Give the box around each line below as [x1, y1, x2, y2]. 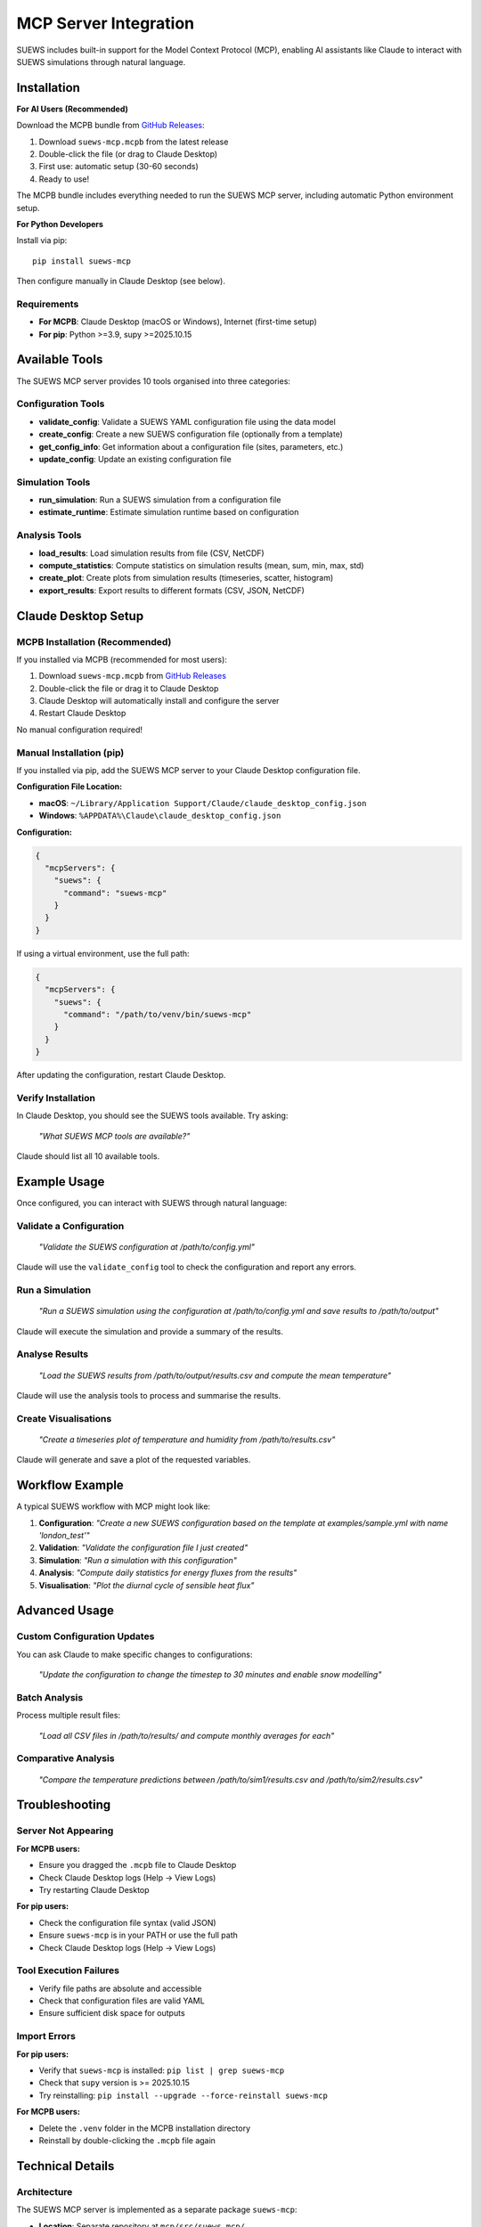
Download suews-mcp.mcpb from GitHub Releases [38, 671, 227, 681]
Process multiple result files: [16, 1710, 120, 1721]
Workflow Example [16, 1478, 124, 1493]
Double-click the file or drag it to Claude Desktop [38, 682, 219, 694]
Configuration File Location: [16, 781, 123, 792]
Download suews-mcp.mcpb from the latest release [38, 136, 229, 147]
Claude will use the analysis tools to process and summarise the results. [16, 1391, 281, 1401]
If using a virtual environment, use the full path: [16, 948, 191, 959]
